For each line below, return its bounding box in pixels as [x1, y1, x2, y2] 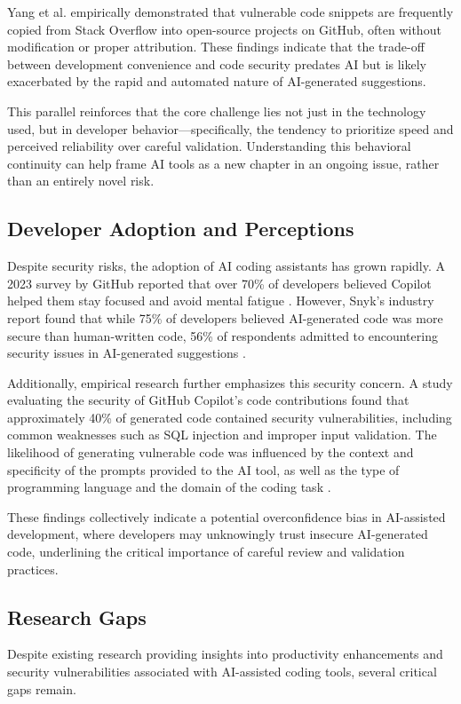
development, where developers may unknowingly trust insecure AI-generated [7, 525, 428, 543]
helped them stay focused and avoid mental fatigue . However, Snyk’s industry [7, 291, 434, 310]
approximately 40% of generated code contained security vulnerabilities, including [7, 407, 452, 426]
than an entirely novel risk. [7, 171, 155, 190]
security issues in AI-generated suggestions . [7, 344, 246, 362]
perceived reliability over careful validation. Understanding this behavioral [7, 137, 411, 155]
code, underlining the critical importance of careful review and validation [7, 542, 405, 561]
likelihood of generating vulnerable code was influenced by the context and [7, 443, 414, 462]
